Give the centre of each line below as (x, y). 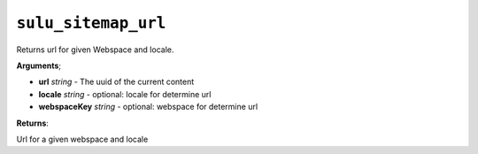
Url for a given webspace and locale (82, 139)
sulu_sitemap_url (91, 23)
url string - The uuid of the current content (116, 82)
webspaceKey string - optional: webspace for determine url (148, 107)
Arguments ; (39, 65)
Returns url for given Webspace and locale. (95, 50)
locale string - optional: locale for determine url (125, 94)
